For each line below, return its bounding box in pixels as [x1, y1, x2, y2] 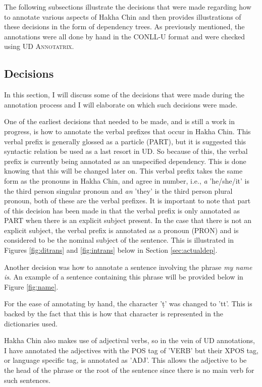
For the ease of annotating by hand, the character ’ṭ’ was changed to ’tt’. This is [4, 298, 252, 309]
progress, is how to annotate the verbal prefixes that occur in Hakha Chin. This [4, 126, 251, 136]
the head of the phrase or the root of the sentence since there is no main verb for [4, 365, 254, 375]
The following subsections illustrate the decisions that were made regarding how [4, 2, 251, 12]
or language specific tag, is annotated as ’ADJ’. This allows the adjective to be [4, 355, 247, 365]
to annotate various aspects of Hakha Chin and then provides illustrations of [4, 11, 241, 22]
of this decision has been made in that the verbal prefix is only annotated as [4, 205, 240, 215]
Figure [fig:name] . [4, 281, 59, 292]
